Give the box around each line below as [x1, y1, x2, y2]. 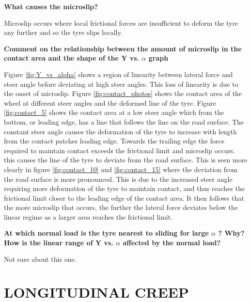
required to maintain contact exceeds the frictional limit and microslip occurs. [4, 145, 235, 155]
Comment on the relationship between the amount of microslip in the [4, 43, 242, 53]
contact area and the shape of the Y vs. [4, 53, 139, 63]
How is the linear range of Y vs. [4, 238, 113, 248]
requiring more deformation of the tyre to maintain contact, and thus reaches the [4, 183, 245, 193]
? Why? [218, 228, 245, 238]
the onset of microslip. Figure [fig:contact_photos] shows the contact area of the [4, 88, 242, 98]
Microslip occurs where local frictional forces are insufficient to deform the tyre [4, 17, 238, 28]
